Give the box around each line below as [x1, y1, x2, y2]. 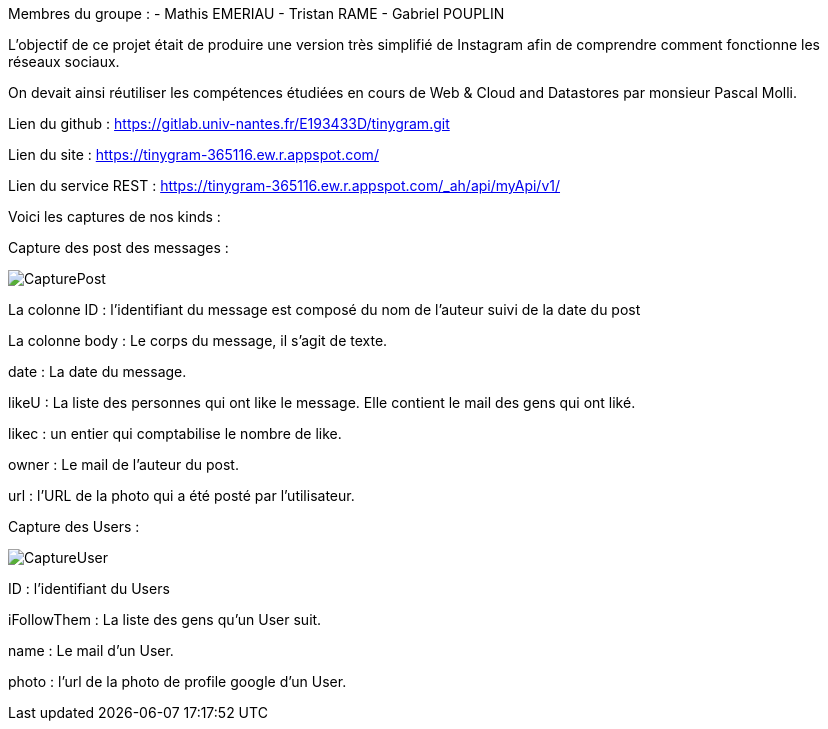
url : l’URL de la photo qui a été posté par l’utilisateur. [8, 487, 355, 504]
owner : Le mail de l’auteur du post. [8, 456, 239, 473]
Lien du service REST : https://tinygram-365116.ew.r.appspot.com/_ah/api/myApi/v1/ [8, 177, 561, 194]
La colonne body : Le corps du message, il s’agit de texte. [8, 332, 388, 349]
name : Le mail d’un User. [8, 642, 174, 659]
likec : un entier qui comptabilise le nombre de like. [8, 425, 342, 442]
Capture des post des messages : [8, 239, 229, 256]
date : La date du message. [8, 363, 187, 380]
